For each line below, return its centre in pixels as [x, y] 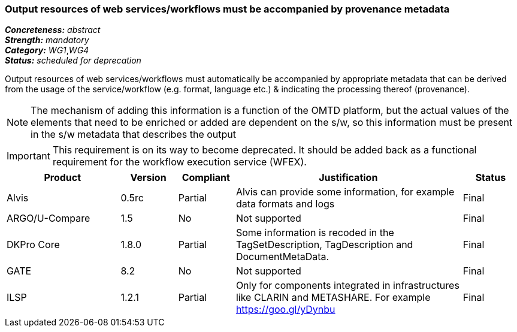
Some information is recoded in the [315, 233]
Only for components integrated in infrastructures [347, 286]
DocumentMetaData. [282, 257]
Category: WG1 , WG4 [47, 50]
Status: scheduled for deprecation [73, 61]
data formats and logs [285, 204]
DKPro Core [33, 245]
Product [63, 178]
